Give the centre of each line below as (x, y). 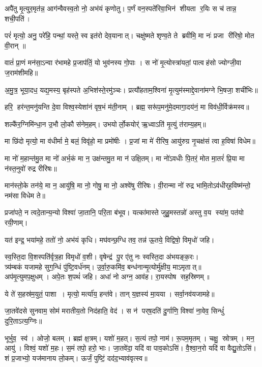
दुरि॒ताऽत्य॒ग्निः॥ (23, 321)
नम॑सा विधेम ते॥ (25, 195)
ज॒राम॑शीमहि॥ (21, 72)
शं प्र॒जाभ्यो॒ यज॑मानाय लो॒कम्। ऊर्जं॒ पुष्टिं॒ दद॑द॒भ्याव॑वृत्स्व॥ (76, 358)
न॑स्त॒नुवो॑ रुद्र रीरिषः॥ (31, 168)
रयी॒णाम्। (16, 222)
